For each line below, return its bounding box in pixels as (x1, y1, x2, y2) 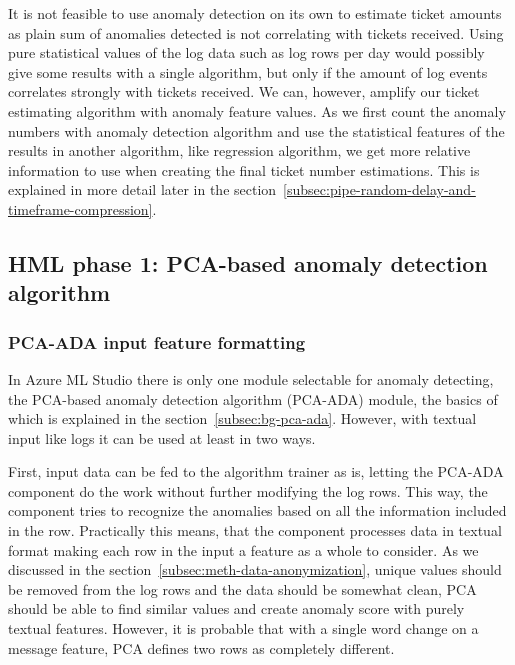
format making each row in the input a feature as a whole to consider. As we (8, 539, 479, 560)
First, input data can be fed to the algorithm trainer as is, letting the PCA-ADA (8, 461, 504, 482)
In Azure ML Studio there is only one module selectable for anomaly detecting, (8, 368, 494, 389)
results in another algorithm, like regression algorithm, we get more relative (8, 140, 471, 161)
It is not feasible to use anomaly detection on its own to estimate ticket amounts (8, 3, 502, 23)
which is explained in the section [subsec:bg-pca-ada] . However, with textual (8, 408, 477, 429)
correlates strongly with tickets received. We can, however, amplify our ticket (8, 81, 480, 102)
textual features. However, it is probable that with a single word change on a (8, 618, 479, 639)
